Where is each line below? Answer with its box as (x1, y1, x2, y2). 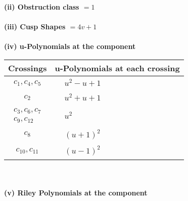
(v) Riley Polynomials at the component (4, 187, 148, 197)
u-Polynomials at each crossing (55, 62, 180, 74)
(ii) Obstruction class (4, 2, 79, 12)
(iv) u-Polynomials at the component (4, 41, 136, 52)
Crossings (8, 62, 47, 74)
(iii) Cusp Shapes (4, 21, 66, 32)
